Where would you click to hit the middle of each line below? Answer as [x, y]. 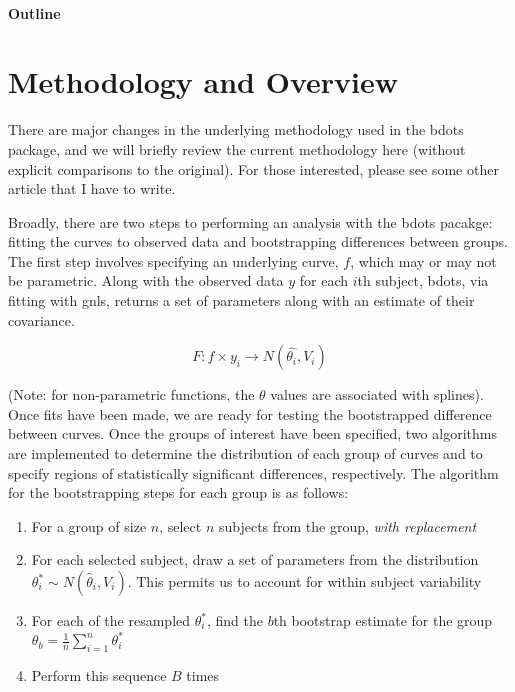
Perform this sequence [99, 674]
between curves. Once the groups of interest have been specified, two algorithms [252, 433]
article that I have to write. [92, 188]
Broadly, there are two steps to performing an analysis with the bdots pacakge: [250, 221]
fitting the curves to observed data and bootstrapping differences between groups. [258, 241]
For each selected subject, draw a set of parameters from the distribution [255, 559]
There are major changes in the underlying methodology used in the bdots [236, 129]
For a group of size [89, 525]
